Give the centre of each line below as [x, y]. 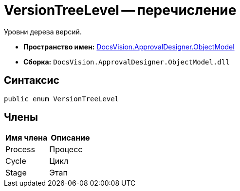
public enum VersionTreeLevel [62, 99]
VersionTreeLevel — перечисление [120, 10]
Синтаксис [32, 80]
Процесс [66, 150]
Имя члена [27, 138]
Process [20, 150]
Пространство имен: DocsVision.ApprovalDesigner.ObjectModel [129, 47]
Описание [70, 138]
